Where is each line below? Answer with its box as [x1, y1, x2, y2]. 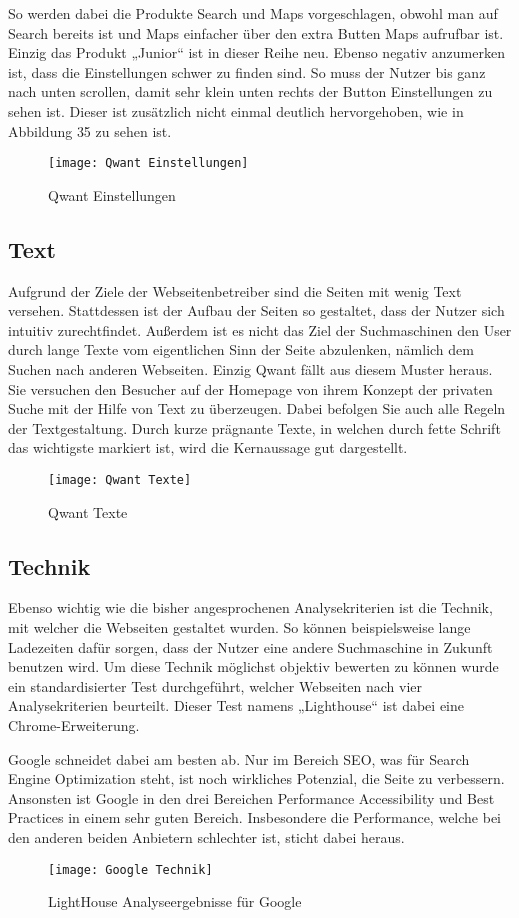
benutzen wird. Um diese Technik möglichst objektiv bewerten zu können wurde [8, 656, 499, 677]
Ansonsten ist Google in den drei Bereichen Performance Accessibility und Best [8, 787, 495, 808]
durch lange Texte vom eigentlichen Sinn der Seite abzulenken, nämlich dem [8, 339, 474, 360]
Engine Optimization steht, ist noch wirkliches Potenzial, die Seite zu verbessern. [8, 768, 505, 789]
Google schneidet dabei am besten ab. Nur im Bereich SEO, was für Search [8, 748, 470, 769]
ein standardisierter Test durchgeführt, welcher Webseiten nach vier [8, 675, 422, 696]
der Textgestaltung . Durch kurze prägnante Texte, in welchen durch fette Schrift [8, 417, 501, 438]
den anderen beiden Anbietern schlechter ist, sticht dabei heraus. [8, 826, 405, 847]
